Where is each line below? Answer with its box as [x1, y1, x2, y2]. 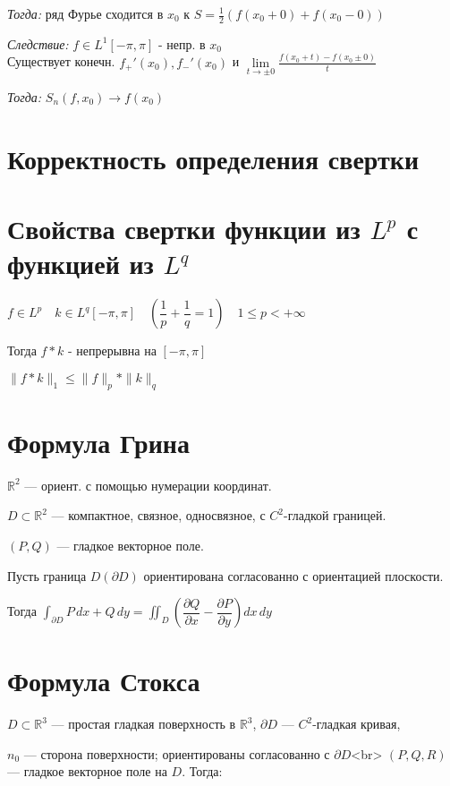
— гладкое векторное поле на [7, 762, 167, 781]
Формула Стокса [7, 662, 200, 699]
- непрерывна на [68, 341, 157, 360]
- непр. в [157, 34, 206, 53]
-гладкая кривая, [312, 714, 401, 733]
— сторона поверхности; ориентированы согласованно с [23, 744, 330, 763]
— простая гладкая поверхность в [51, 714, 236, 733]
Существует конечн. [7, 52, 115, 71]
